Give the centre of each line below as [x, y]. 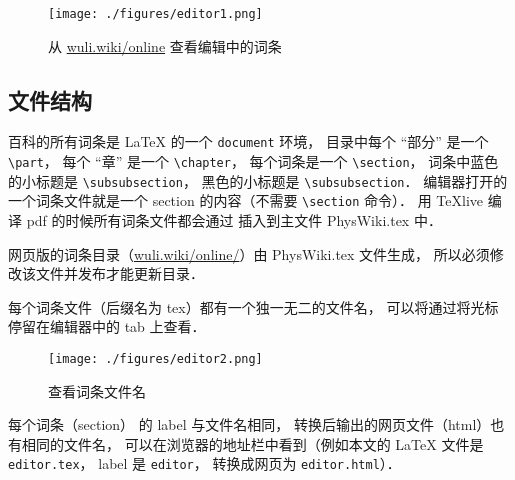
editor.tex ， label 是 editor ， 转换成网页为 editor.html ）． [204, 463]
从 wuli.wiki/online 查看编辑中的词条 [165, 45]
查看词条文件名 [97, 390]
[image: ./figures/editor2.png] [155, 359]
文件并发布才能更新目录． [119, 273]
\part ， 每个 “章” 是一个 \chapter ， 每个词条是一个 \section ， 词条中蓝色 [253, 161]
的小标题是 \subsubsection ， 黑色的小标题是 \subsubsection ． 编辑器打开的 [258, 180]
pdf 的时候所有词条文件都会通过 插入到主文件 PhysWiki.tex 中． [234, 220]
